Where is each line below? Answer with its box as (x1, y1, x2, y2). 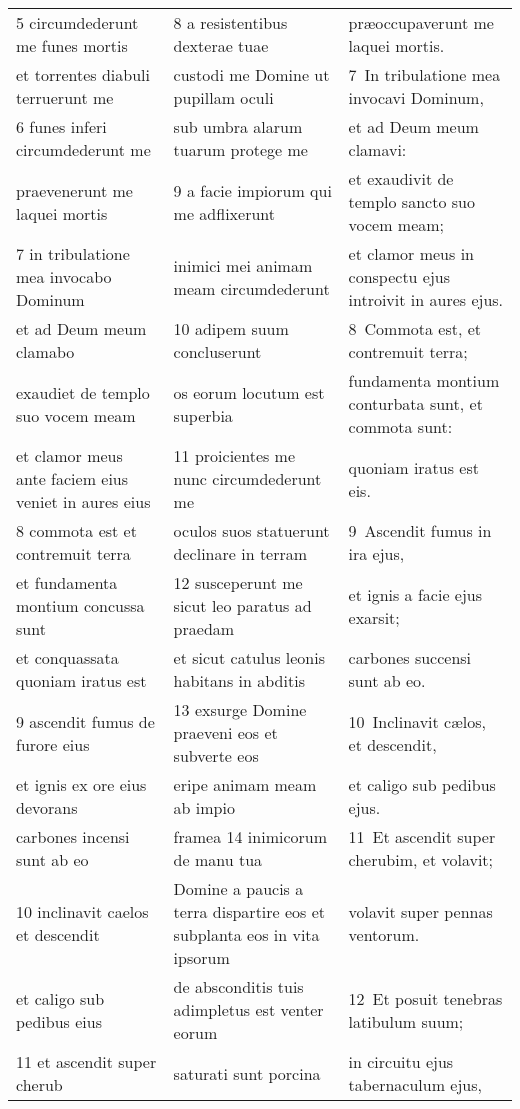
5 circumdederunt (16, 11, 139, 34)
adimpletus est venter (173, 998, 324, 1021)
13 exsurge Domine (173, 698, 307, 721)
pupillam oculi (173, 86, 274, 109)
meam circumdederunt (173, 276, 330, 300)
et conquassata (16, 646, 119, 669)
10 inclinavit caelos (16, 900, 149, 923)
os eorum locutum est (173, 380, 325, 404)
